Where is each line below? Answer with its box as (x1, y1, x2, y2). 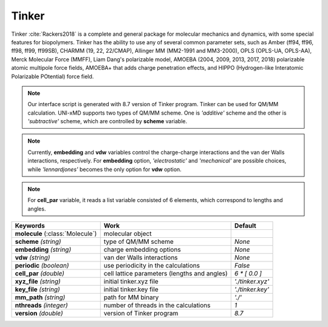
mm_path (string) (15, 293, 66, 302)
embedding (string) (15, 246, 72, 254)
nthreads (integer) (15, 301, 68, 309)
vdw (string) (15, 254, 50, 262)
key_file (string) (15, 285, 60, 294)
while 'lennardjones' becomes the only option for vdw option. (27, 166, 182, 173)
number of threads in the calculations (103, 301, 211, 309)
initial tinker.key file (103, 285, 159, 294)
